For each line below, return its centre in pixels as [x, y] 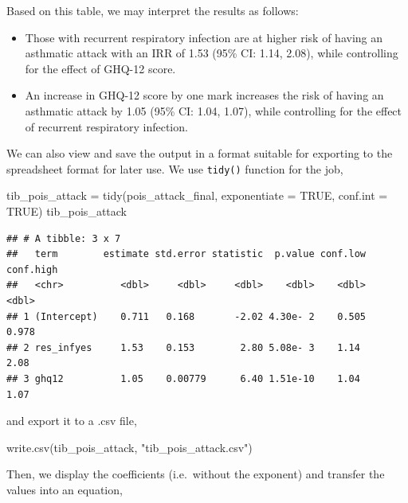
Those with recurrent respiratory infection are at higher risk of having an [204, 37]
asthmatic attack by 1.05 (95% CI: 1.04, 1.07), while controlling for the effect [214, 110]
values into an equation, [65, 489]
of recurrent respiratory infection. [106, 126]
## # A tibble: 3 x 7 [64, 238]
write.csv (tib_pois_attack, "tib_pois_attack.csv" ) [129, 447]
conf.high [32, 269]
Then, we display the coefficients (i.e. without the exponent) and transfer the [196, 474]
